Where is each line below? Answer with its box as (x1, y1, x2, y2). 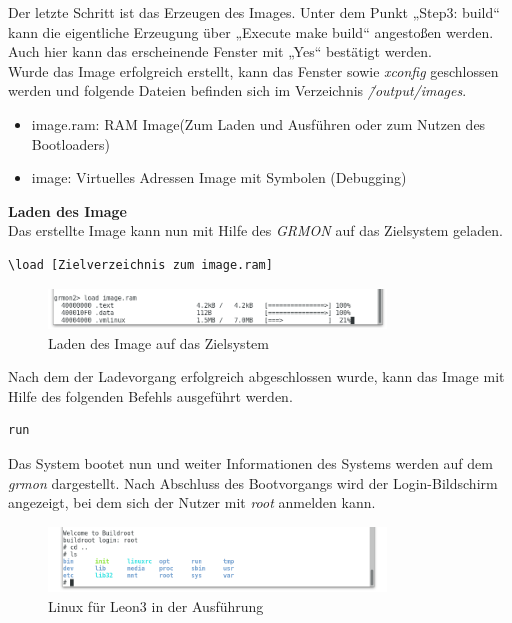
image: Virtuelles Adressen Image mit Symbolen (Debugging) (31, 167, 407, 188)
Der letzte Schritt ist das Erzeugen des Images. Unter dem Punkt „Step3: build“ (8, 2, 500, 22)
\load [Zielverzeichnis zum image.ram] (8, 257, 273, 272)
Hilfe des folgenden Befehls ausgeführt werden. (8, 385, 293, 406)
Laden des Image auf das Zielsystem (48, 332, 269, 353)
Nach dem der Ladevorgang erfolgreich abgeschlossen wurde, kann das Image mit (8, 366, 505, 387)
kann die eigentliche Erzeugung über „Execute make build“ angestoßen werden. (8, 21, 494, 42)
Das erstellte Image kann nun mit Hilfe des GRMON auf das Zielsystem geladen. (8, 220, 503, 241)
